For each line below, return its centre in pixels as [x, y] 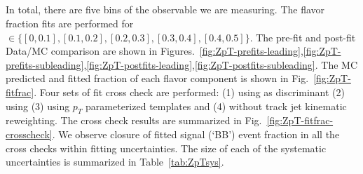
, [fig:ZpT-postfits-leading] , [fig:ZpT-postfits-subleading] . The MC [220, 64]
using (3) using [38, 106]
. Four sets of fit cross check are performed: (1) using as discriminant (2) [190, 92]
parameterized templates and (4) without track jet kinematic [216, 106]
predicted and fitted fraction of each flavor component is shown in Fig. [157, 78]
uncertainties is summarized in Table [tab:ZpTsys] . [115, 162]
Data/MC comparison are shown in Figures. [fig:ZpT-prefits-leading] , [155, 51]
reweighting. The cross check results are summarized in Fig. [134, 120]
